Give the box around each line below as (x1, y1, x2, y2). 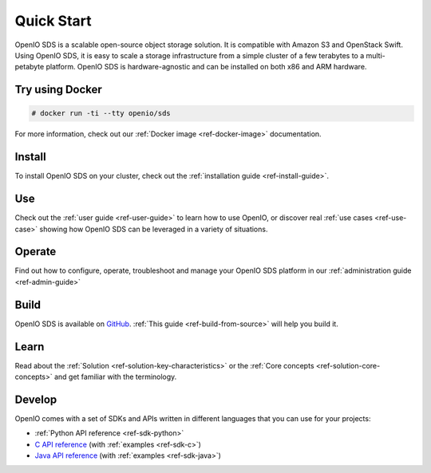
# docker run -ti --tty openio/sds (31, 108, 171, 118)
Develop (14, 392, 57, 406)
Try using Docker (14, 83, 103, 97)
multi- (366, 50, 386, 60)
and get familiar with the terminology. (53, 372, 177, 382)
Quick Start (14, 12, 92, 30)
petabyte (14, 62, 45, 72)
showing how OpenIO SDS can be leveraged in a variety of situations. (39, 224, 268, 234)
